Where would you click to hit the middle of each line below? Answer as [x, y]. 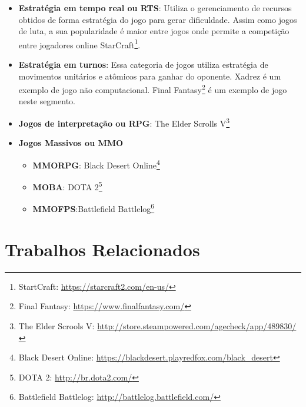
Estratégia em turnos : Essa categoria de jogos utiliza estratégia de [143, 64]
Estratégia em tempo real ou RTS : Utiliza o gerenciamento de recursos [155, 8]
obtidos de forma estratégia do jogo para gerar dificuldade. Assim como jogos [158, 19]
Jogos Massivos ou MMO [71, 143]
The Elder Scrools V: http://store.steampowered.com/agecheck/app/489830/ [157, 325]
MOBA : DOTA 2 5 [67, 186]
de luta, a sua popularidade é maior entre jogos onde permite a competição [154, 31]
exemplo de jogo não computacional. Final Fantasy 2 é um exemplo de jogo [153, 89]
